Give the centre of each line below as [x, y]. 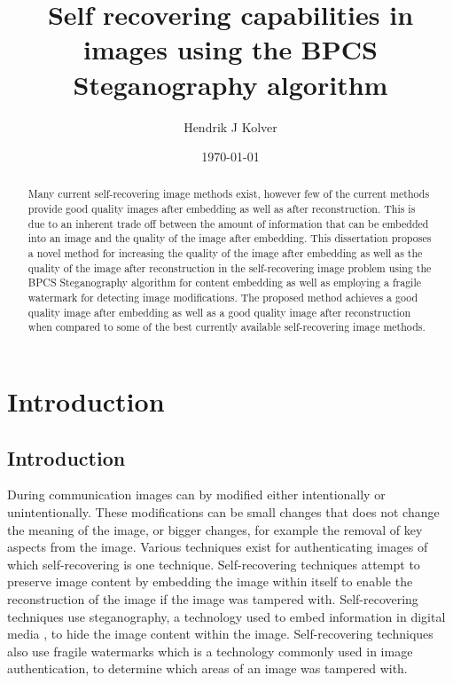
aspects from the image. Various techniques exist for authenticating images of [218, 547]
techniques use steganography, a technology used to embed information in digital [226, 616]
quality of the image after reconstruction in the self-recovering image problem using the [230, 267]
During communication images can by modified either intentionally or [196, 495]
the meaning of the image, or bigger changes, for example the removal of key [215, 529]
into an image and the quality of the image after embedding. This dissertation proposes [230, 238]
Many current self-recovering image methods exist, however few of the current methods [229, 194]
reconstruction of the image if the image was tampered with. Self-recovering [213, 599]
